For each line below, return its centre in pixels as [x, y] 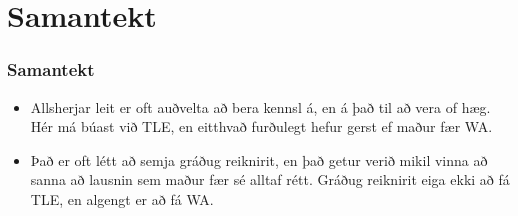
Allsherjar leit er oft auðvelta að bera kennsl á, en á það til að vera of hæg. [260, 106]
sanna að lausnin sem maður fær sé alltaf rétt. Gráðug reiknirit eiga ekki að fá [270, 179]
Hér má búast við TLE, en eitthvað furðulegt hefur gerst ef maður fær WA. [261, 126]
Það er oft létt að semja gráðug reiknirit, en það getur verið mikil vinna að [259, 159]
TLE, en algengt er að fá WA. [122, 198]
